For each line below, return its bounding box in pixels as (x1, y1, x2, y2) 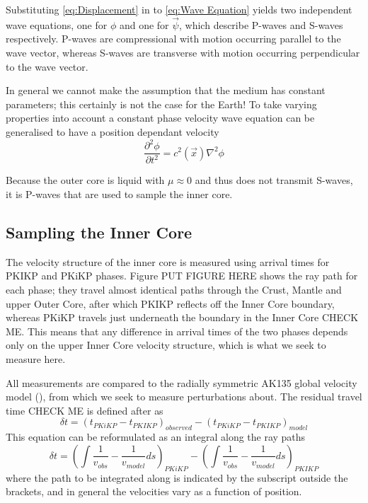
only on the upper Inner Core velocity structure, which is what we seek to (6, 337, 326, 352)
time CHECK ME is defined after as (6, 403, 163, 417)
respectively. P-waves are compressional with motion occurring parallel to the (6, 31, 341, 46)
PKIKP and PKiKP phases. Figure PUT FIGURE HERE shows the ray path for (6, 268, 358, 283)
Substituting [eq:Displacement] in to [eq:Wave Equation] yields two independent (6, 2, 352, 16)
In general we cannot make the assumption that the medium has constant (6, 83, 326, 98)
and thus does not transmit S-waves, (195, 173, 353, 187)
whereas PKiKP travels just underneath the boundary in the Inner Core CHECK (6, 310, 359, 325)
